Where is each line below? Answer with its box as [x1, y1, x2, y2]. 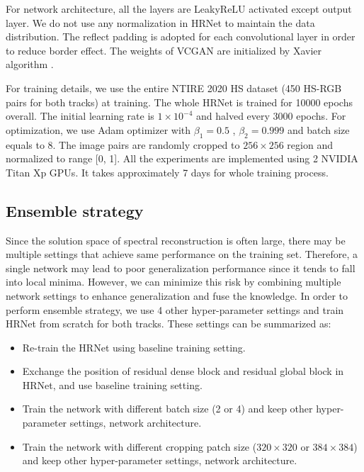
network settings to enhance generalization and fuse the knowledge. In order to [6, 288, 348, 303]
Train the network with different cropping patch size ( [22, 439, 257, 454]
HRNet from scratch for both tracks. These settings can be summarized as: [6, 316, 331, 331]
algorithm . [6, 57, 54, 72]
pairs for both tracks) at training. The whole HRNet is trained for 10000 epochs [6, 94, 353, 109]
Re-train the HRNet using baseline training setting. [22, 339, 246, 354]
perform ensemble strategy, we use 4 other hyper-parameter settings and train [6, 302, 344, 317]
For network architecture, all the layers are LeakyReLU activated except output [6, 1, 352, 16]
